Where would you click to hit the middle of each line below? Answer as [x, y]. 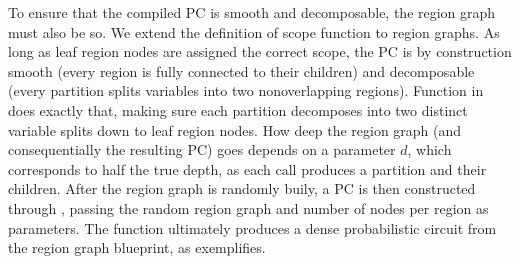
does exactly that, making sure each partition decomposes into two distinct [238, 109]
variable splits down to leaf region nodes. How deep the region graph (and [235, 129]
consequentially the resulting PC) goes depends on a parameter [202, 149]
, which [429, 149]
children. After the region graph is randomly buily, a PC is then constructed [242, 188]
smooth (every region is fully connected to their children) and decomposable [241, 70]
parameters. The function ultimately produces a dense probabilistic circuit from [252, 227]
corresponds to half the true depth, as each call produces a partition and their [247, 168]
